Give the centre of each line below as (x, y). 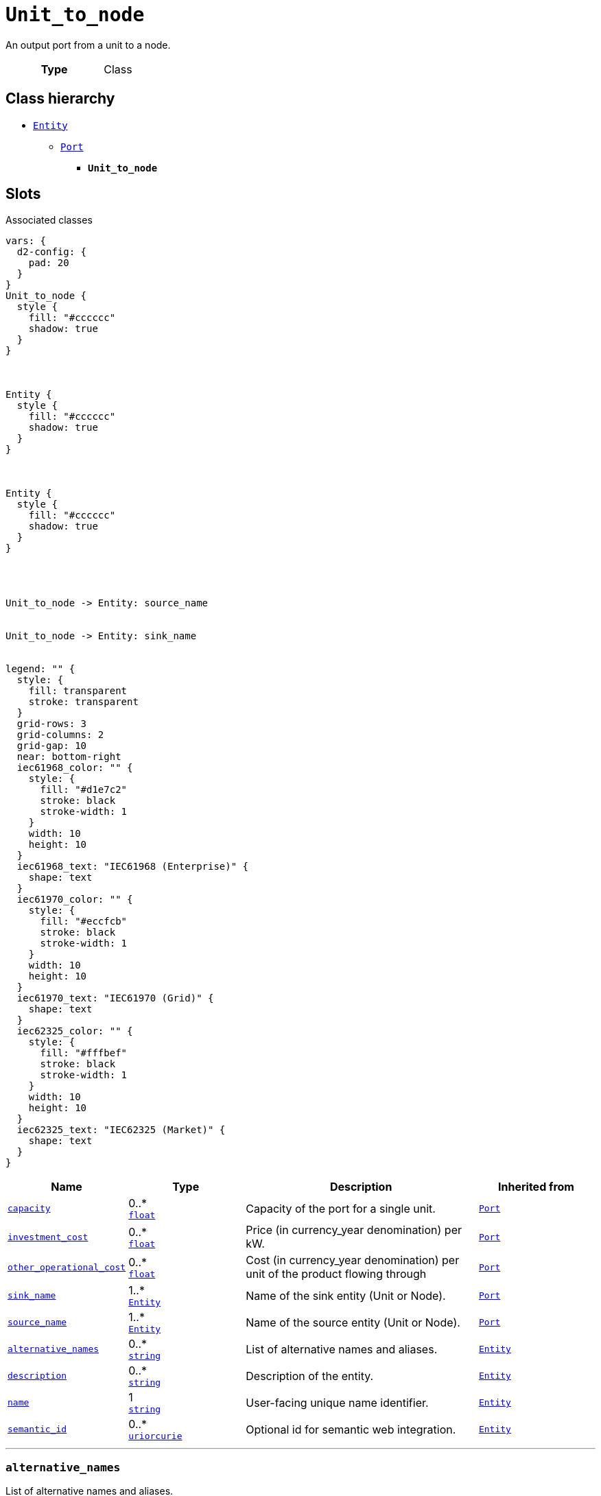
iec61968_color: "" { (75, 768)
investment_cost (48, 1237)
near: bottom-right (69, 757)
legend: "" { (40, 669)
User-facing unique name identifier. (337, 1402)
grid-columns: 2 (60, 735)
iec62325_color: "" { (75, 1031)
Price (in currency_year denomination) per (354, 1230)
